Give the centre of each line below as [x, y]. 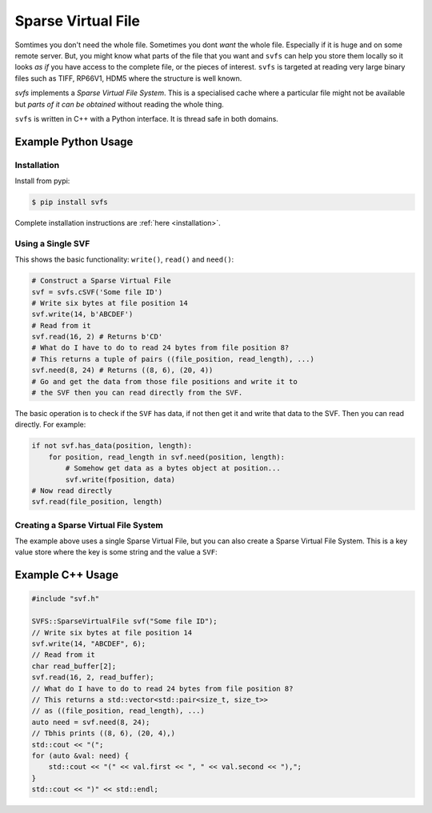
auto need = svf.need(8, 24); [91, 722]
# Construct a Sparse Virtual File [101, 281]
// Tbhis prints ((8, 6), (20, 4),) [104, 733]
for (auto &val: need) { [80, 755]
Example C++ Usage [67, 575]
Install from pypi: [42, 181]
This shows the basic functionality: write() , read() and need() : [124, 259]
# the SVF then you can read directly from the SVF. [137, 393]
